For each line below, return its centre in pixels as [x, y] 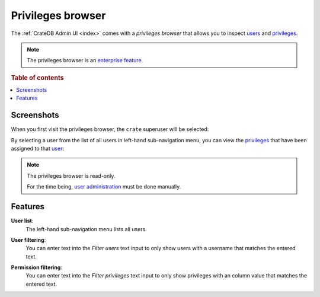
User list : [22, 221]
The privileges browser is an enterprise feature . [85, 60]
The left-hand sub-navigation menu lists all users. [87, 229]
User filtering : [28, 239]
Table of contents [38, 78]
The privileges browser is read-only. [71, 175]
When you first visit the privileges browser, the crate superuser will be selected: [110, 129]
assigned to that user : [38, 149]
